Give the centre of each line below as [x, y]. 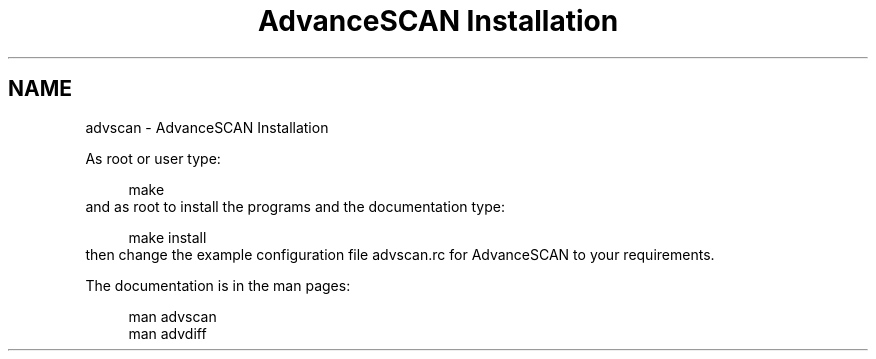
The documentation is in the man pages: [218, 285]
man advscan [172, 316]
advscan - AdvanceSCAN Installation [207, 127]
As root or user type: [153, 158]
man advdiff [167, 333]
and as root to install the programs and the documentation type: [295, 206]
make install [167, 237]
